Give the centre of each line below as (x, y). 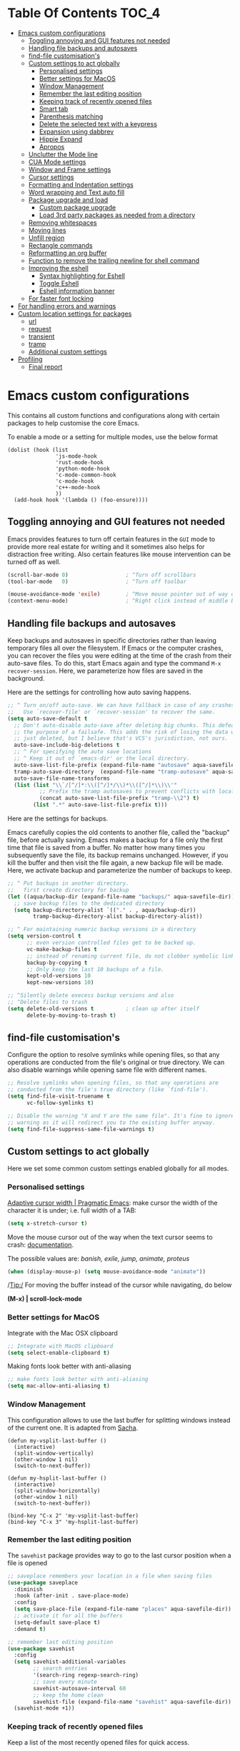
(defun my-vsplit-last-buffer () (57, 1440)
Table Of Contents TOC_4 (84, 13)
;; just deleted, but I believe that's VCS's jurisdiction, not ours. (121, 738)
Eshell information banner (77, 291)
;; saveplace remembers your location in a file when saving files (110, 1576)
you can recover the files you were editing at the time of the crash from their (120, 656)
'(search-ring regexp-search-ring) (86, 1675)
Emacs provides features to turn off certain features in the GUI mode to (111, 539)
